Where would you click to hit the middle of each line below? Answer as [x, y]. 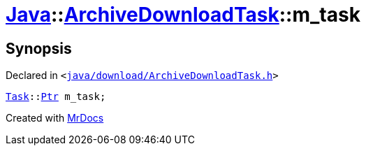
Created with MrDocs [55, 118]
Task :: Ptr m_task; [56, 97]
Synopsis [39, 48]
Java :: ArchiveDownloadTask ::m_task [183, 15]
